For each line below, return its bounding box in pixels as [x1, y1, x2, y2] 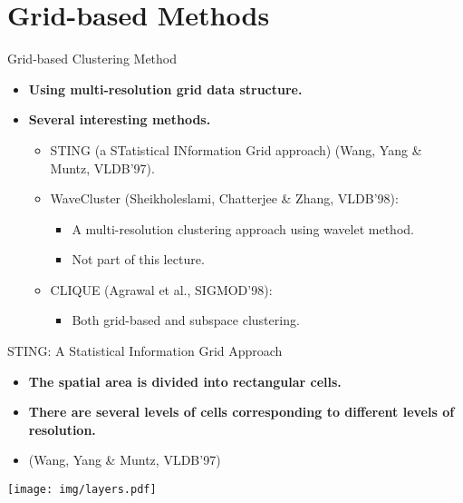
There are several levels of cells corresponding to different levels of [28, 402, 455, 421]
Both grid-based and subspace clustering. [72, 311, 300, 330]
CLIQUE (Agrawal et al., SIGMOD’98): [50, 280, 273, 299]
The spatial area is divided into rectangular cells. [28, 371, 342, 390]
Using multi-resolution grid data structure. [28, 79, 303, 98]
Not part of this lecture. [72, 250, 205, 269]
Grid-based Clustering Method [7, 49, 178, 68]
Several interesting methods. [28, 110, 211, 129]
